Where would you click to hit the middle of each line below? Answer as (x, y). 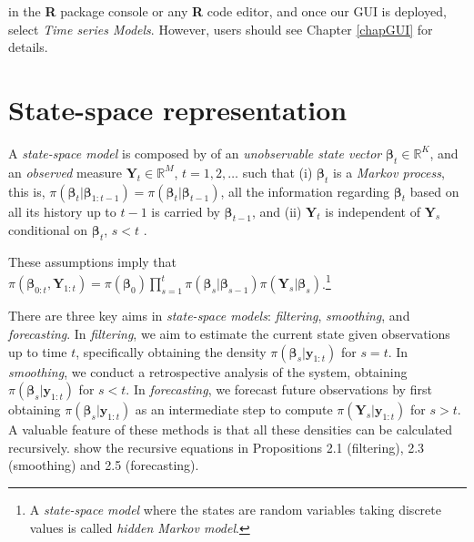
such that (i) (277, 172)
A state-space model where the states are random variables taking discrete (235, 509)
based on (434, 191)
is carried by (186, 211)
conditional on (48, 230)
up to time (38, 351)
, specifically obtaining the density (171, 351)
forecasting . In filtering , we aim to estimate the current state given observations (229, 333)
